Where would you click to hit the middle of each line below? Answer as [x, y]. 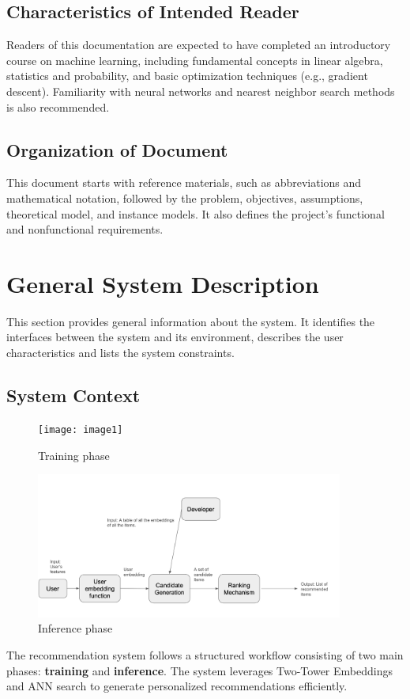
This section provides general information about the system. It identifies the [191, 321]
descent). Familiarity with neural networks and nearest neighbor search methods [201, 91]
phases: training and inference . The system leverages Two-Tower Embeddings [199, 670]
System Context [73, 395]
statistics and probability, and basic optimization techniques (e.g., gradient [187, 76]
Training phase [74, 455]
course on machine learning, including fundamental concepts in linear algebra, [195, 60]
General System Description [163, 283]
